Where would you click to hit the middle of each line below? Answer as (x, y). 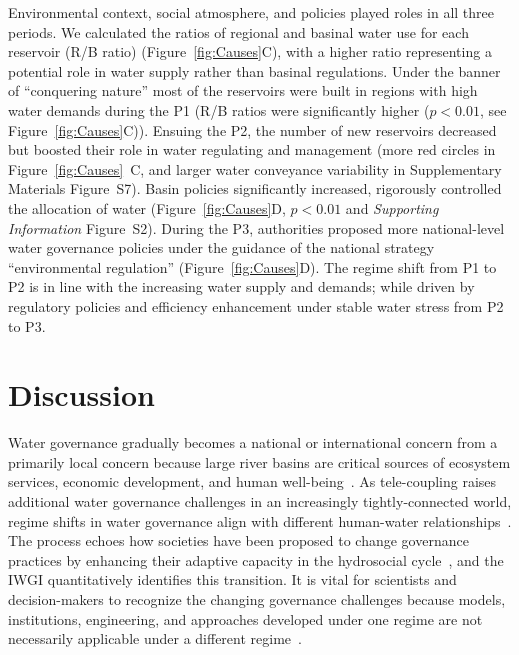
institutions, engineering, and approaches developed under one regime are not (245, 618)
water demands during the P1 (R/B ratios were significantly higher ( (219, 109)
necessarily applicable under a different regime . (155, 638)
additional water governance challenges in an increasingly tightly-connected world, (260, 501)
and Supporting (392, 207)
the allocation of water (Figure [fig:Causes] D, (147, 207)
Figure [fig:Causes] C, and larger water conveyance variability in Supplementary (255, 168)
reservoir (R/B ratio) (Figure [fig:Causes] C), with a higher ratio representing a (250, 51)
